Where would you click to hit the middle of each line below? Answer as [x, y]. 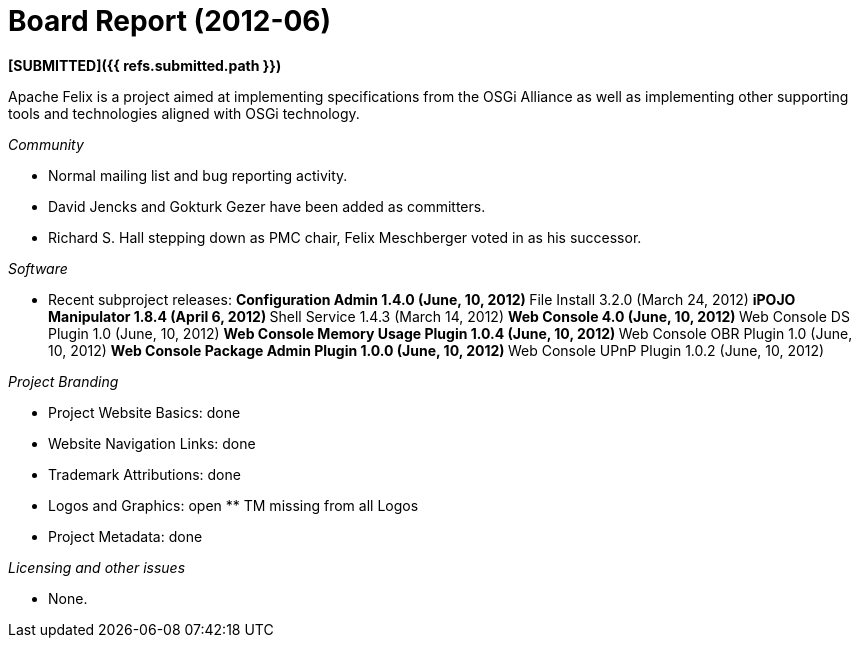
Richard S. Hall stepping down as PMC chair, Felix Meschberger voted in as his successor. [345, 237]
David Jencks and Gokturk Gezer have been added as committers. [267, 206]
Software [38, 268]
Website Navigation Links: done [152, 443]
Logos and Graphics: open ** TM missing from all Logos [233, 505]
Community [46, 144]
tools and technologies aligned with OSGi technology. [184, 113]
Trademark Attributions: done [144, 474]
